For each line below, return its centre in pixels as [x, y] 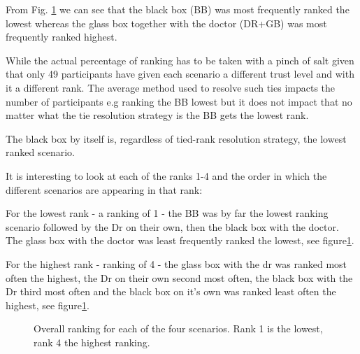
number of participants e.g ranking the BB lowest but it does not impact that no [179, 101]
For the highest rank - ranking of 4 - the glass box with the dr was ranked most [177, 263]
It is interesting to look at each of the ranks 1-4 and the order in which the [166, 175]
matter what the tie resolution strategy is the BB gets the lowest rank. [157, 115]
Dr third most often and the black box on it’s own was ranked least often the [171, 291]
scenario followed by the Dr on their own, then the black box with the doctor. [172, 226]
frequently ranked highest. [62, 37]
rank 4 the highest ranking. [92, 342]
